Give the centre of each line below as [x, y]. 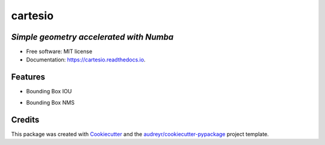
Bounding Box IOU [49, 91]
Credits [25, 119]
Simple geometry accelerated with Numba [92, 37]
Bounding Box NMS [50, 102]
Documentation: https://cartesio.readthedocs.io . [86, 60]
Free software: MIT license [59, 52]
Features [28, 77]
